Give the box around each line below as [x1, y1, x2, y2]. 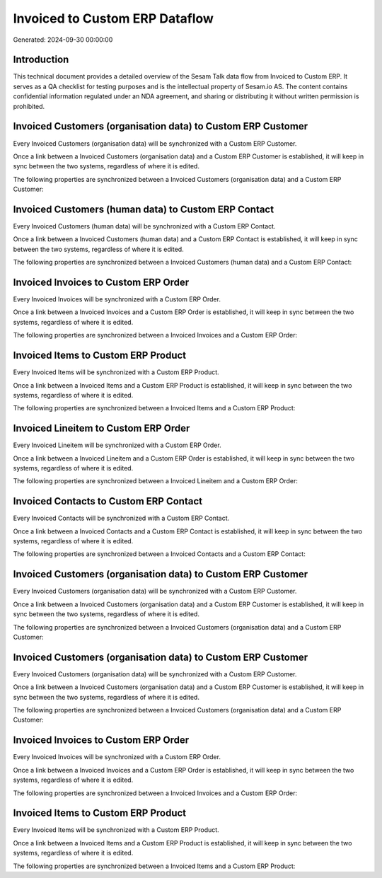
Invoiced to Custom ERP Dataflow [13, 11, 214, 26]
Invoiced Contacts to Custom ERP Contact [13, 495, 203, 507]
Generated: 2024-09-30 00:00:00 [13, 35, 113, 44]
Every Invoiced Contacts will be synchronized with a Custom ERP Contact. [13, 514, 230, 523]
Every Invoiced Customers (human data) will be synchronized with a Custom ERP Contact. [13, 222, 276, 230]
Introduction [13, 54, 69, 66]
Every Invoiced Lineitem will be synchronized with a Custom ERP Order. [13, 441, 222, 449]
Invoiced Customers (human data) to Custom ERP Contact [13, 203, 274, 215]
